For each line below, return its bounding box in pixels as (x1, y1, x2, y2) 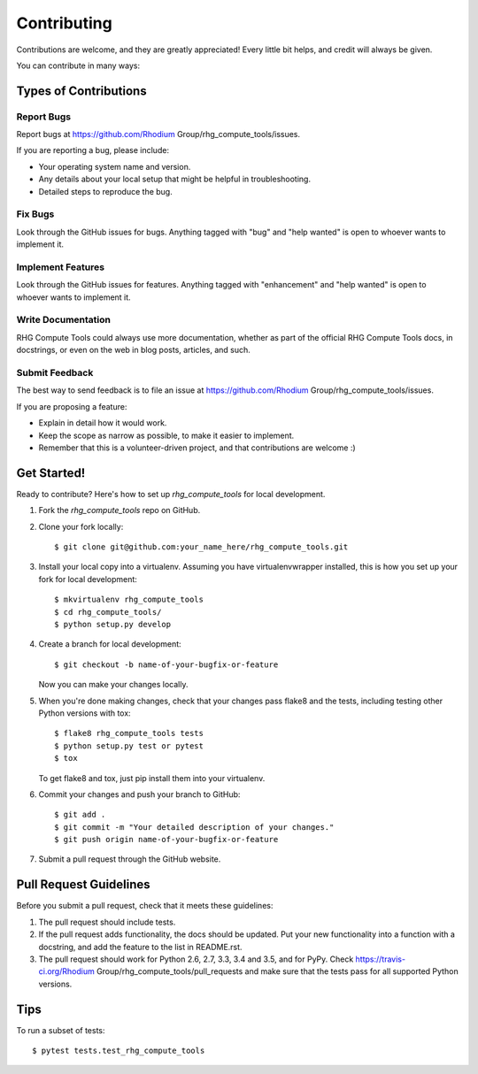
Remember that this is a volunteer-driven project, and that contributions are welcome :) (38, 442, 356, 453)
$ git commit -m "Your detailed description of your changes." (54, 822, 335, 832)
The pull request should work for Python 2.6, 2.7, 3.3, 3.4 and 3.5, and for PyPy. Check (38, 954, 354, 964)
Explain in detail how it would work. (38, 418, 167, 428)
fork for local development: (38, 573, 137, 584)
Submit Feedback (16, 367, 94, 380)
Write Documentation (16, 314, 111, 326)
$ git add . (54, 809, 106, 820)
